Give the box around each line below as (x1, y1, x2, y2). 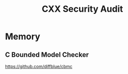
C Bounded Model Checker (5, 50, 89, 59)
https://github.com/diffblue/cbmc (5, 64, 73, 69)
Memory (5, 31, 41, 42)
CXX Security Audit (41, 3, 124, 15)
